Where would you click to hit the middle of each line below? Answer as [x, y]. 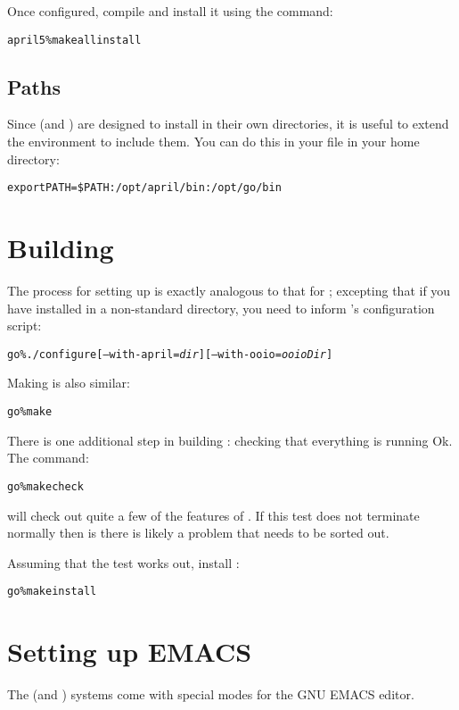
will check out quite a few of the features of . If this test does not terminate [213, 515]
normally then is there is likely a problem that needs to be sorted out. [198, 533]
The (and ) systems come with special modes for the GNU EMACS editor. [211, 694]
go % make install [52, 592]
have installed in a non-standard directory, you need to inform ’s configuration [221, 308]
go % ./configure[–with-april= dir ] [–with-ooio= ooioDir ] [170, 354]
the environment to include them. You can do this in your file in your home [213, 142]
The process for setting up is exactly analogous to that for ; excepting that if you [229, 291]
